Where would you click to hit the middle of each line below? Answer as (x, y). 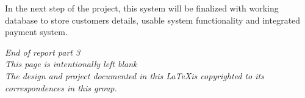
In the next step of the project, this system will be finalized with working (142, 8)
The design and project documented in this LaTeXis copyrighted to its (135, 75)
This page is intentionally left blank (71, 64)
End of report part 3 (43, 52)
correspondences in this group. (61, 87)
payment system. (36, 32)
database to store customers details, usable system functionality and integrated (153, 20)
